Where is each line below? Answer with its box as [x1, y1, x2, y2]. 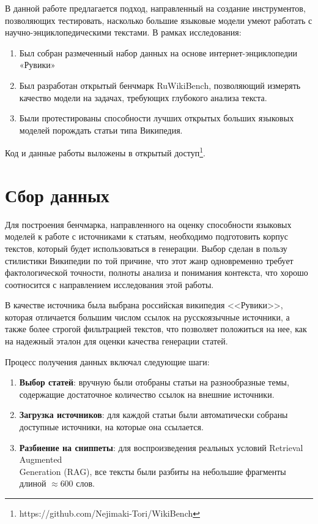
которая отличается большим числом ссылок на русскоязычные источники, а [5, 310, 290, 323]
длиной [19, 477, 46, 490]
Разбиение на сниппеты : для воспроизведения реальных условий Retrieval [19, 441, 303, 454]
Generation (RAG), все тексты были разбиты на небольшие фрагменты [19, 465, 286, 477]
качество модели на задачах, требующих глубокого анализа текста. [19, 91, 267, 104]
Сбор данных [5, 182, 109, 207]
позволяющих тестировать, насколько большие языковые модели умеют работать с [5, 13, 312, 26]
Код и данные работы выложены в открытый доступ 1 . [5, 145, 205, 159]
